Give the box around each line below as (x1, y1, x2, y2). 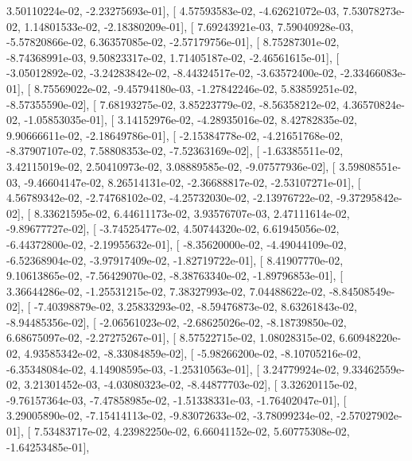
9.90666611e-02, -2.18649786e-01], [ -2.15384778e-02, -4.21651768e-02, (6, 126, 344, 143)
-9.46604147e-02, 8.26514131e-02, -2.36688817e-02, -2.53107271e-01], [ (24, 173, 361, 190)
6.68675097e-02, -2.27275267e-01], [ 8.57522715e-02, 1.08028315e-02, (6, 329, 336, 346)
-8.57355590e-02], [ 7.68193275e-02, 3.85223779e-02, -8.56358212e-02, (6, 95, 340, 112)
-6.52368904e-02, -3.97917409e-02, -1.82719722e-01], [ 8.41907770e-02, (6, 251, 344, 268)
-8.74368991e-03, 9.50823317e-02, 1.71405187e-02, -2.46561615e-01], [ (6, 48, 340, 65)
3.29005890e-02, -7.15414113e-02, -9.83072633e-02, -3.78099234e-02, (6, 407, 333, 424)
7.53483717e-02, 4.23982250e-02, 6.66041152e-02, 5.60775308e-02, (33, 423, 350, 440)
